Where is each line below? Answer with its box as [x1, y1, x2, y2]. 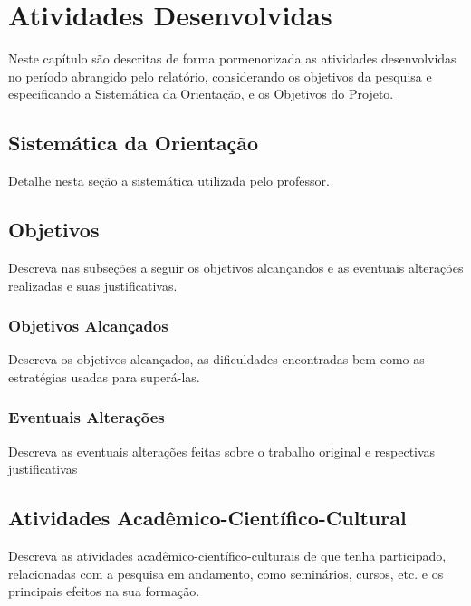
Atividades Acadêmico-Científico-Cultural [8, 504, 407, 532]
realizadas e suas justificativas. [8, 275, 178, 294]
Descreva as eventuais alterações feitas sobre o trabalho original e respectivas [8, 441, 436, 460]
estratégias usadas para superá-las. [8, 367, 200, 386]
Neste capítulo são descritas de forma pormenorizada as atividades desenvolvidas [8, 49, 457, 68]
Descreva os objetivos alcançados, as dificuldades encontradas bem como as [8, 350, 425, 369]
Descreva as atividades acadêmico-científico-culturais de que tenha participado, [8, 546, 447, 565]
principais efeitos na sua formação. [8, 582, 200, 601]
